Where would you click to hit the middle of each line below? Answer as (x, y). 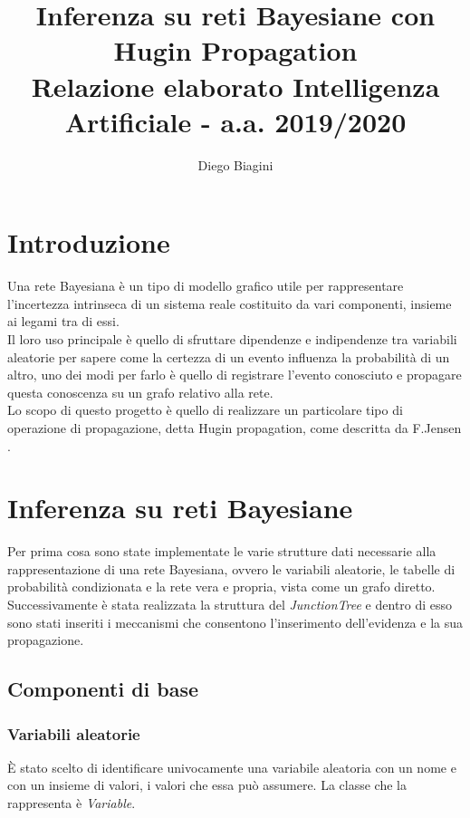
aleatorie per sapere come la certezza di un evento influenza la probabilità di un (229, 356)
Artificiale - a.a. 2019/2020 (235, 121)
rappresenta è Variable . (72, 803)
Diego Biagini (235, 164)
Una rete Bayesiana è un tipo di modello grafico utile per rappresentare (206, 286)
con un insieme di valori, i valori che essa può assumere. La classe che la (207, 785)
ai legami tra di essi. (63, 321)
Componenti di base (103, 689)
